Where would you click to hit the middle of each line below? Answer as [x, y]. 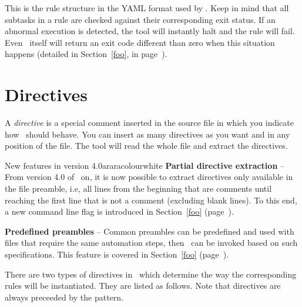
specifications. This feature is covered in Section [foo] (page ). [117, 254]
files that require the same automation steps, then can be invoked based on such [151, 243]
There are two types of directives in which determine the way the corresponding [151, 274]
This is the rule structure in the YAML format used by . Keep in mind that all [147, 8]
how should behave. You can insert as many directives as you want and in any [147, 134]
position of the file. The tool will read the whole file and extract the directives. [146, 146]
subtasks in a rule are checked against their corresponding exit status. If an [140, 19]
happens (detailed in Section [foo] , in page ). [86, 54]
